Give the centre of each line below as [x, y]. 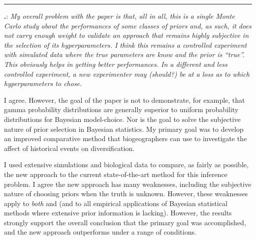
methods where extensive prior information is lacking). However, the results [118, 213]
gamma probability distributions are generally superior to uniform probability [121, 109]
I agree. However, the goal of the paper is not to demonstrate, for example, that [125, 100]
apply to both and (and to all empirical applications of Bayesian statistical [116, 203]
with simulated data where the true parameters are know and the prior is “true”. [124, 54]
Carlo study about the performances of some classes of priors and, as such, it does [128, 25]
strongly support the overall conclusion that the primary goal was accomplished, [125, 222]
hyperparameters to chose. [43, 83]
